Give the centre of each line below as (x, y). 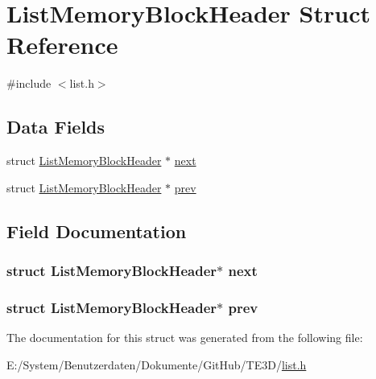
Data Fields (56, 127)
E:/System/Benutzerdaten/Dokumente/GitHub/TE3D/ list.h (157, 364)
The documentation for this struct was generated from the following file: (185, 338)
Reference (62, 45)
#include (29, 83)
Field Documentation (97, 231)
